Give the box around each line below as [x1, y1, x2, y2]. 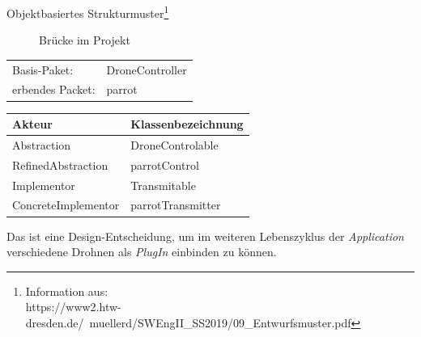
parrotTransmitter [130, 196, 221, 213]
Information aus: [25, 282, 108, 299]
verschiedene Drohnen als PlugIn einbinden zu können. [6, 243, 277, 260]
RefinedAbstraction [12, 156, 108, 173]
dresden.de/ [25, 314, 84, 331]
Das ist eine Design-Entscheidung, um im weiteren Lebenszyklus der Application [6, 227, 404, 244]
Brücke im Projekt [39, 32, 130, 48]
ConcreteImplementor [12, 196, 120, 213]
